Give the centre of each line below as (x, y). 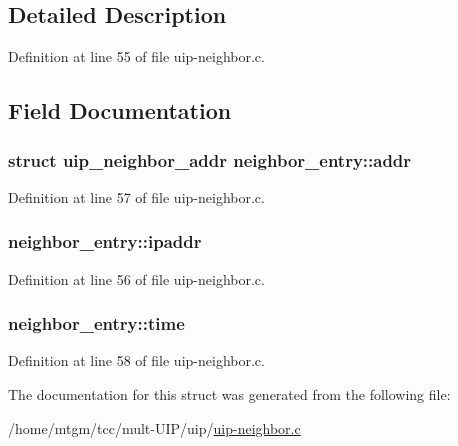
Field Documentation (120, 110)
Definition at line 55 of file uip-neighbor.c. (136, 56)
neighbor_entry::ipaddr (105, 241)
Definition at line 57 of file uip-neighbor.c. (136, 196)
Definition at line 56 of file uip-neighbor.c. (136, 278)
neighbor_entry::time (96, 323)
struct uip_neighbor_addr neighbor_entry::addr (210, 159)
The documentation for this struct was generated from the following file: (229, 394)
